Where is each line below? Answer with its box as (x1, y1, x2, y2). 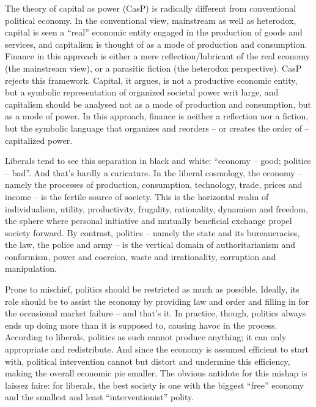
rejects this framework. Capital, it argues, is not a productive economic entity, (5, 73, 298, 86)
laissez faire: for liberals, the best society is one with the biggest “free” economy (5, 378, 304, 391)
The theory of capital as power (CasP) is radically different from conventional (5, 2, 296, 14)
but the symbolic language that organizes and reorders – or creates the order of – (5, 121, 309, 134)
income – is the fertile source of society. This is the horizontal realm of (5, 190, 269, 203)
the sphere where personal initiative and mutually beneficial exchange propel (5, 214, 292, 227)
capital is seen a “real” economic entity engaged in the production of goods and (5, 26, 303, 39)
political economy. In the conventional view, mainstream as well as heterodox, (5, 13, 296, 26)
